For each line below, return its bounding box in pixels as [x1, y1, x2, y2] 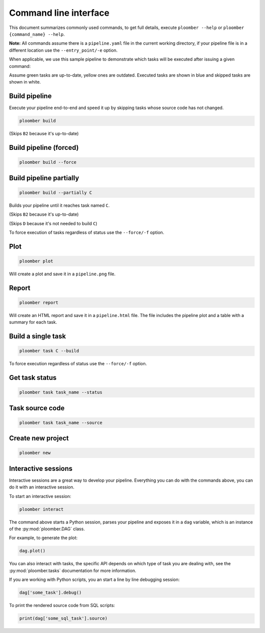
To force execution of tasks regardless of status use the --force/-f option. [9, 229, 164, 235]
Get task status [9, 374, 57, 382]
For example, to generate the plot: [9, 535, 78, 541]
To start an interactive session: [9, 493, 71, 499]
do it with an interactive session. [9, 484, 75, 490]
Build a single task [9, 332, 66, 341]
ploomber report [19, 300, 59, 305]
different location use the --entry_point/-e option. [9, 47, 118, 53]
